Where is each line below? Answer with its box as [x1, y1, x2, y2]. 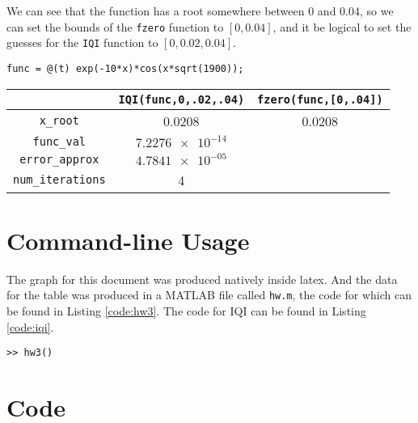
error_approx [19, 152, 99, 166]
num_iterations [13, 173, 106, 187]
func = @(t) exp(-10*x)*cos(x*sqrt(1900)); [6, 62, 244, 74]
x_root [39, 114, 79, 128]
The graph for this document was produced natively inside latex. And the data [6, 270, 398, 287]
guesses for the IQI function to [6, 34, 158, 51]
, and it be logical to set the [272, 18, 412, 35]
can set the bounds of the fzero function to [6, 18, 224, 35]
